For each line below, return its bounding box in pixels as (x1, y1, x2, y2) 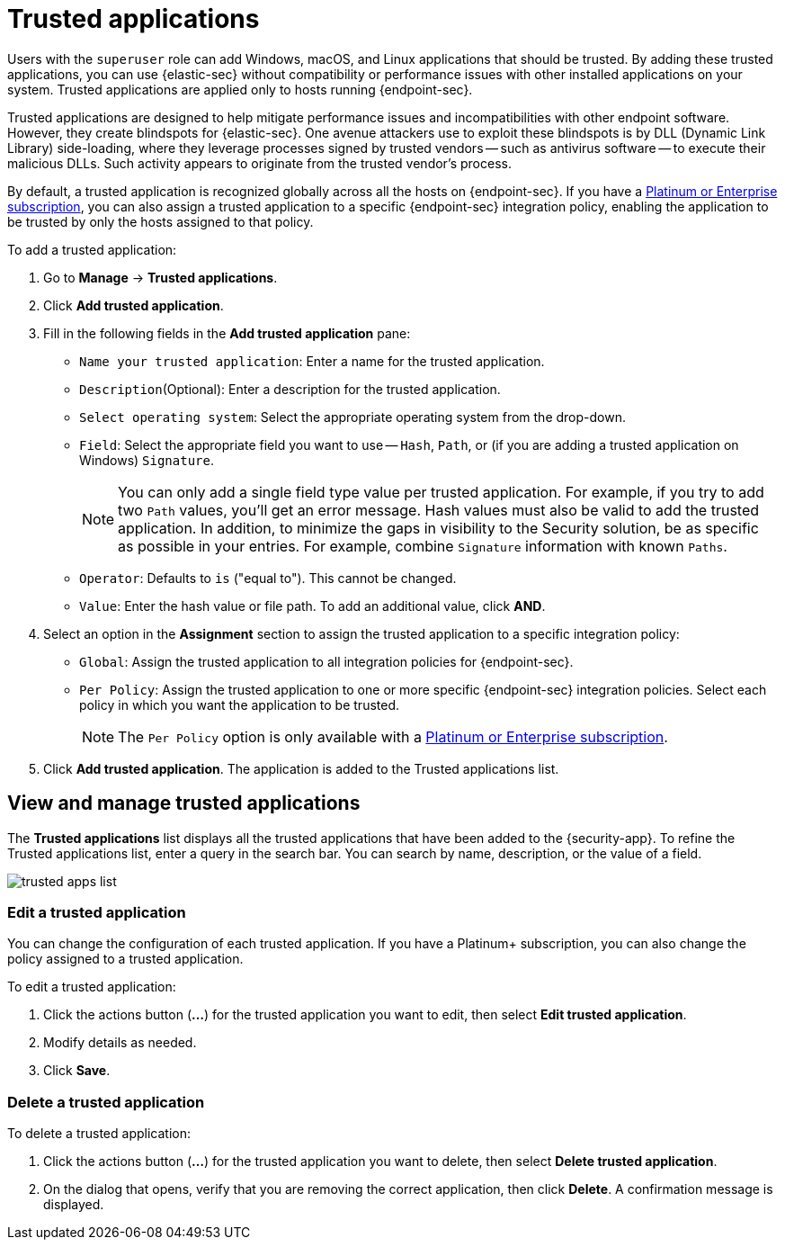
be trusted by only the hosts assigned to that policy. (7, 213, 314, 229)
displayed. (43, 1197, 104, 1213)
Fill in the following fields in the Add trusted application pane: (43, 325, 411, 341)
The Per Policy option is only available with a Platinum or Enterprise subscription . (118, 727, 668, 746)
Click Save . (43, 1063, 111, 1079)
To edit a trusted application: (7, 979, 176, 995)
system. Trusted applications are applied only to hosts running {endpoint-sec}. (7, 81, 473, 97)
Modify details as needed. (43, 1035, 197, 1051)
